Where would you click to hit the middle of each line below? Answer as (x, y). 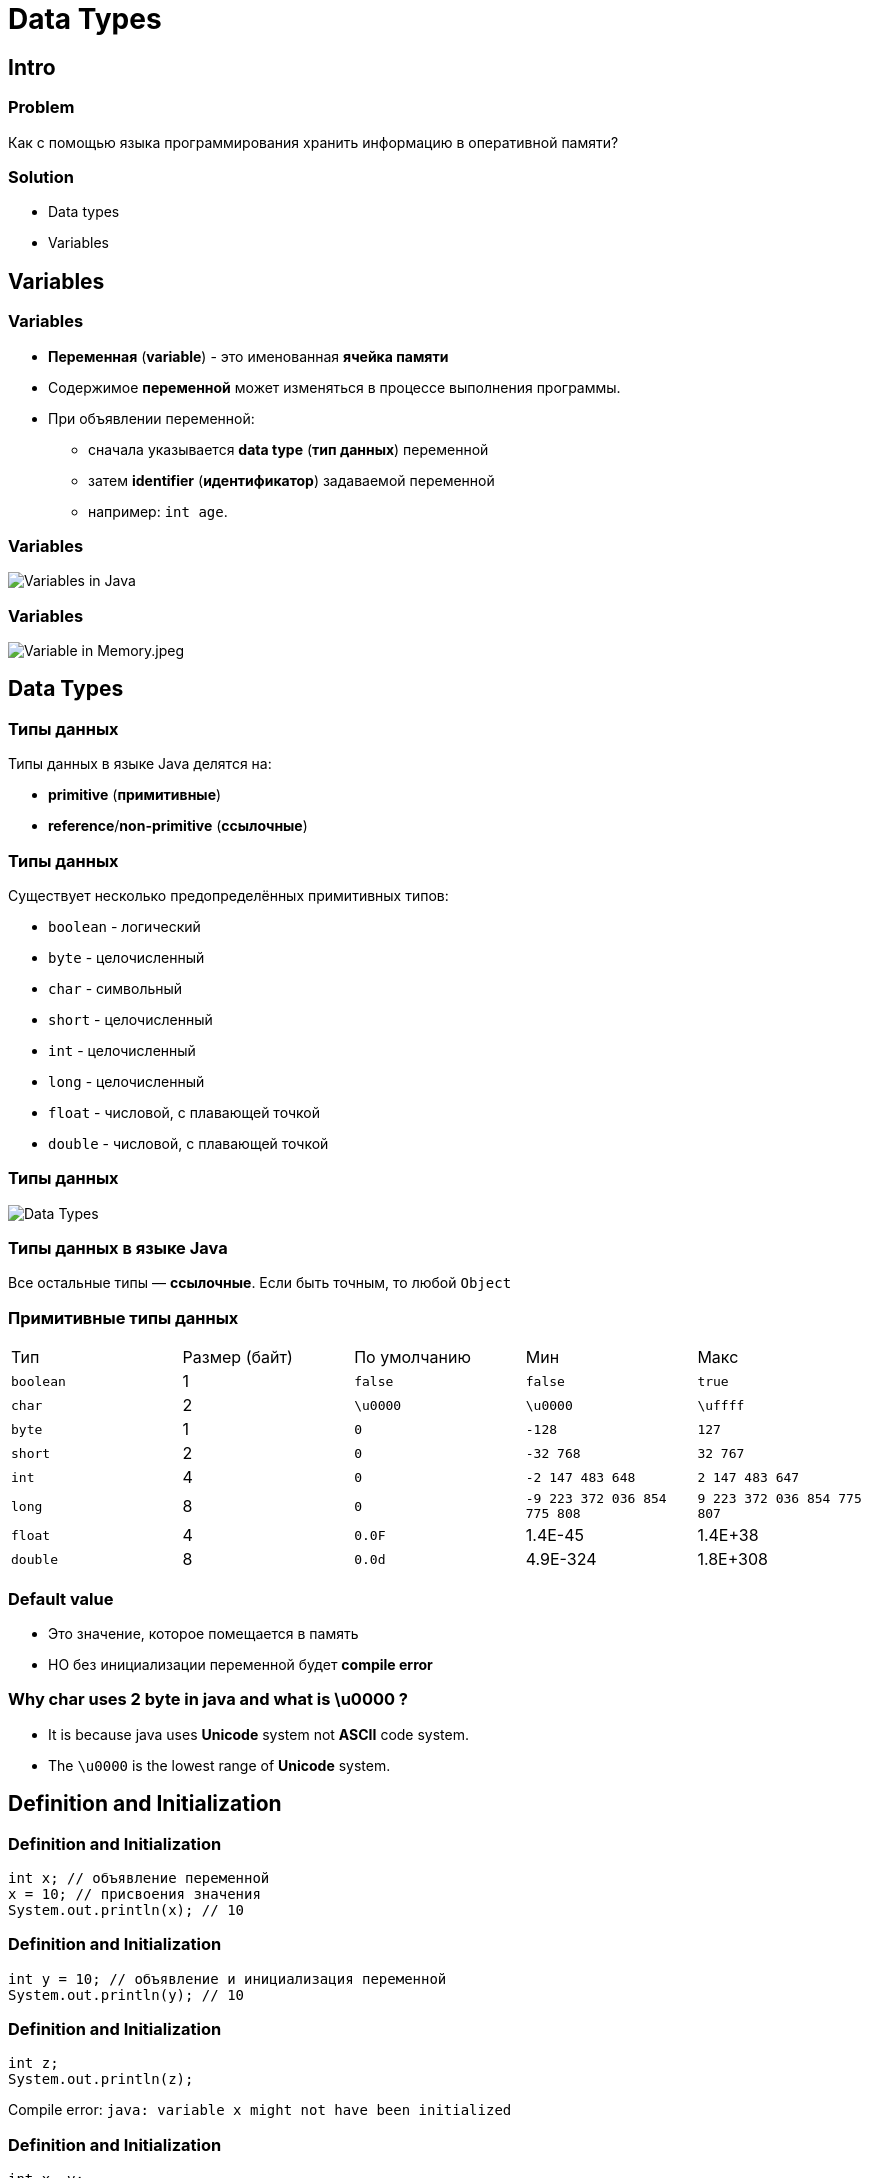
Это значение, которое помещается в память (203, 1633)
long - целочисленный (126, 1081)
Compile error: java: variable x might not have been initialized (260, 2110)
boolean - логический (124, 926)
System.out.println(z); (101, 2079)
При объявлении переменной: (151, 418)
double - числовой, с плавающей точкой (188, 1143)
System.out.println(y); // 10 (126, 1994)
